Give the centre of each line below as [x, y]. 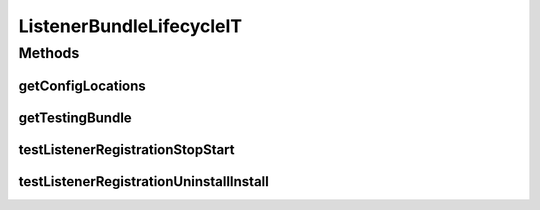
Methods [49, 53]
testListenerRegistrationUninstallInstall [143, 181]
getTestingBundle [75, 117]
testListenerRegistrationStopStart [126, 149]
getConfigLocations [82, 85]
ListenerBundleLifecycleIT [130, 26]
